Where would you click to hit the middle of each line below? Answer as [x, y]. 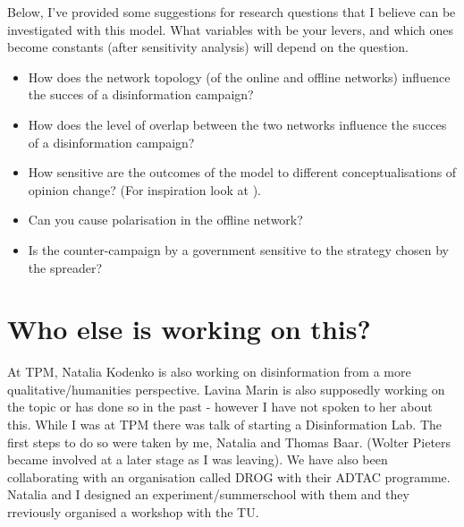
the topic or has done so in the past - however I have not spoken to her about [220, 407]
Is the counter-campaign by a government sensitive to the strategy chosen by [239, 249]
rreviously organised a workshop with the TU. [133, 512]
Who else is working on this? [189, 329]
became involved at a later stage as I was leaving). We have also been [198, 459]
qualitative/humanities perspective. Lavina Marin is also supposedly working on [226, 389]
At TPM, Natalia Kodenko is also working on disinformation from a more [209, 372]
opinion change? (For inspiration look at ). [144, 189]
